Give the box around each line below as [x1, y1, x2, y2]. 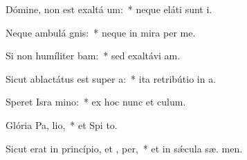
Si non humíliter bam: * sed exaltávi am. [6, 48, 181, 63]
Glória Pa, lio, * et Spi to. [6, 117, 118, 132]
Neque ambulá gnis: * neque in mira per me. [6, 25, 196, 39]
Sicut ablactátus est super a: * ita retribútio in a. [6, 71, 217, 86]
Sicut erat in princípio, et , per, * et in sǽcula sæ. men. [6, 141, 243, 155]
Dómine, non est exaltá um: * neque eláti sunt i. [6, 2, 212, 16]
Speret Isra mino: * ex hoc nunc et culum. [6, 94, 186, 109]
